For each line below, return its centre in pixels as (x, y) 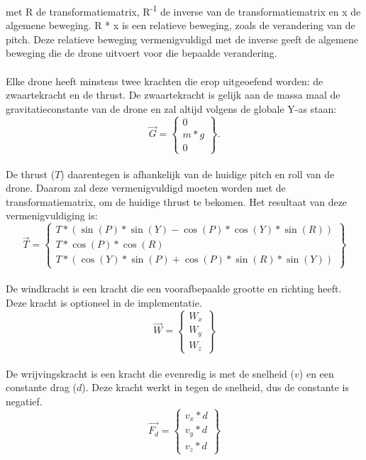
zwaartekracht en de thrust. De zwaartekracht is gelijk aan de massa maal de (173, 95)
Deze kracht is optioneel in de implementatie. (104, 302)
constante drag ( (41, 387)
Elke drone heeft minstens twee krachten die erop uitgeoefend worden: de (165, 81)
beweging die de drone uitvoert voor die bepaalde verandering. (142, 53)
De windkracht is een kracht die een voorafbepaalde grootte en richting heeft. (174, 289)
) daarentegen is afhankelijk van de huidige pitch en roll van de (198, 174)
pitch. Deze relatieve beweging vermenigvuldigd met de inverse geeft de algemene (182, 39)
